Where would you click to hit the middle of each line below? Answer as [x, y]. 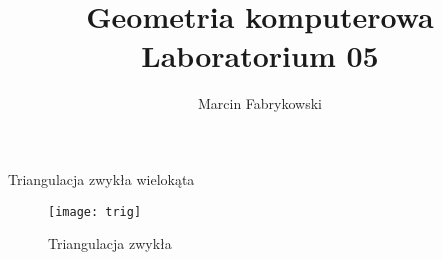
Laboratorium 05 [260, 55]
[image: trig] [95, 211]
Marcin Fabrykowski [260, 103]
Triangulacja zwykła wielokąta [101, 178]
